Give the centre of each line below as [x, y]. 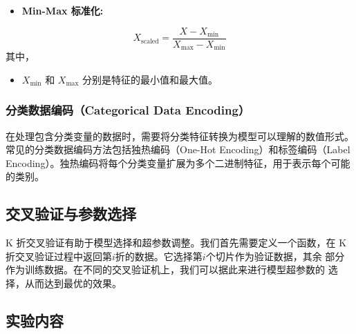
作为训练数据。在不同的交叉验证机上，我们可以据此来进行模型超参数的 [165, 269]
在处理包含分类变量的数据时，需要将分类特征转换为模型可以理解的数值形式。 [180, 136]
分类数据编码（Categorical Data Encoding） [128, 110]
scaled [150, 41]
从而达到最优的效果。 [73, 283]
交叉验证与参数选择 [71, 214]
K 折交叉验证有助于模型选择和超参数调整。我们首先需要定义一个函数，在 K [176, 243]
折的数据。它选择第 [159, 256]
